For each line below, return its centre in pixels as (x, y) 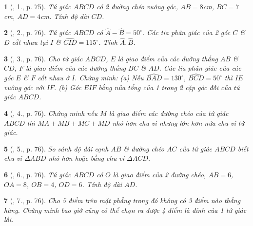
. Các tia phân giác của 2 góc (186, 32)
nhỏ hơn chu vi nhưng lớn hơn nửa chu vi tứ (178, 122)
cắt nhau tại (30, 42)
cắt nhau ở (53, 78)
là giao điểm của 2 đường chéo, (159, 174)
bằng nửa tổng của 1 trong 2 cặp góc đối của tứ (169, 87)
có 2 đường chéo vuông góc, (137, 6)
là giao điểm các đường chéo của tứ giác (169, 113)
